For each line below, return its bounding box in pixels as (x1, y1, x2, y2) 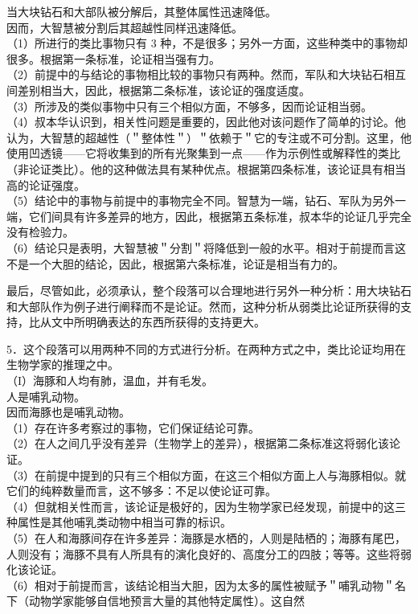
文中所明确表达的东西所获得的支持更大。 (51, 313, 265, 330)
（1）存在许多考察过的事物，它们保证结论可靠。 (6, 419, 260, 436)
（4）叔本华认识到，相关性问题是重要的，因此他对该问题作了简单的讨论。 (6, 113, 395, 130)
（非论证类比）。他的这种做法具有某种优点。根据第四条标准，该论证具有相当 (6, 160, 406, 177)
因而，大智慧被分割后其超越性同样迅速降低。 (6, 18, 243, 35)
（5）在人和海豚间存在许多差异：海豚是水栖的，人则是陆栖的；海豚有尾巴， (6, 530, 406, 546)
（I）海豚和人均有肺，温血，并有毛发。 (6, 372, 214, 389)
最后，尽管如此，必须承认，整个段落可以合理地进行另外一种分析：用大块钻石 (6, 282, 412, 299)
